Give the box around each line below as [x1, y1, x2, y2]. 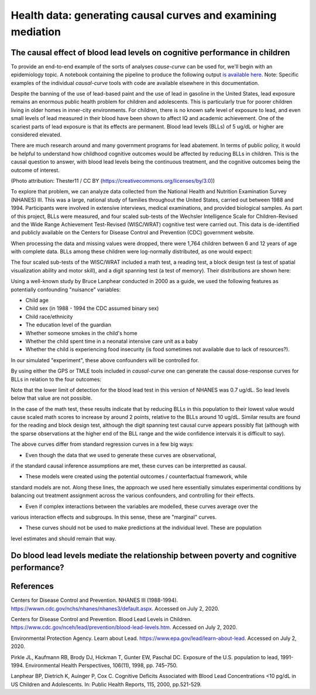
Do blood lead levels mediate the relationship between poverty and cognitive [11, 550, 297, 560]
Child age [25, 297, 49, 304]
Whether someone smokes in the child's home [25, 329, 138, 336]
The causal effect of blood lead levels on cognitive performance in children [11, 47, 290, 57]
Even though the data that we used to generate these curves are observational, [25, 451, 217, 458]
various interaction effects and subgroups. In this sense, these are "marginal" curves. [11, 513, 217, 520]
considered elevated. [11, 131, 62, 138]
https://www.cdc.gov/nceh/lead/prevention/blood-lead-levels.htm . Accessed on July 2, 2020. [11, 624, 238, 631]
